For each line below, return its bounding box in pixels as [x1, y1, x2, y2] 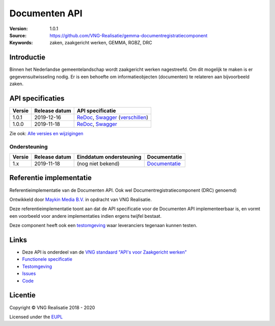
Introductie [9, 53, 46, 62]
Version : [9, 26, 28, 32]
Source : [9, 32, 27, 38]
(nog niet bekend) [76, 160, 120, 167]
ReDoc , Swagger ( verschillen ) [76, 114, 149, 121]
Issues [22, 270, 36, 277]
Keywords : [9, 40, 33, 46]
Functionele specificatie [22, 256, 72, 262]
